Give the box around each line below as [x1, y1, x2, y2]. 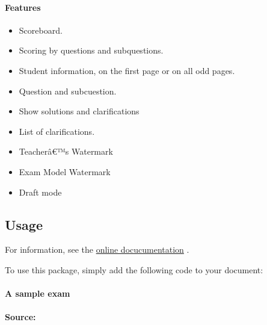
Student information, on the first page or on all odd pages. [19, 64, 235, 76]
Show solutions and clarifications [19, 105, 140, 117]
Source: [5, 311, 36, 323]
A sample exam [5, 287, 70, 300]
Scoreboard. [19, 23, 63, 36]
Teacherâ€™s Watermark [19, 145, 113, 158]
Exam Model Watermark [19, 165, 111, 178]
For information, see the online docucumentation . [5, 243, 189, 256]
